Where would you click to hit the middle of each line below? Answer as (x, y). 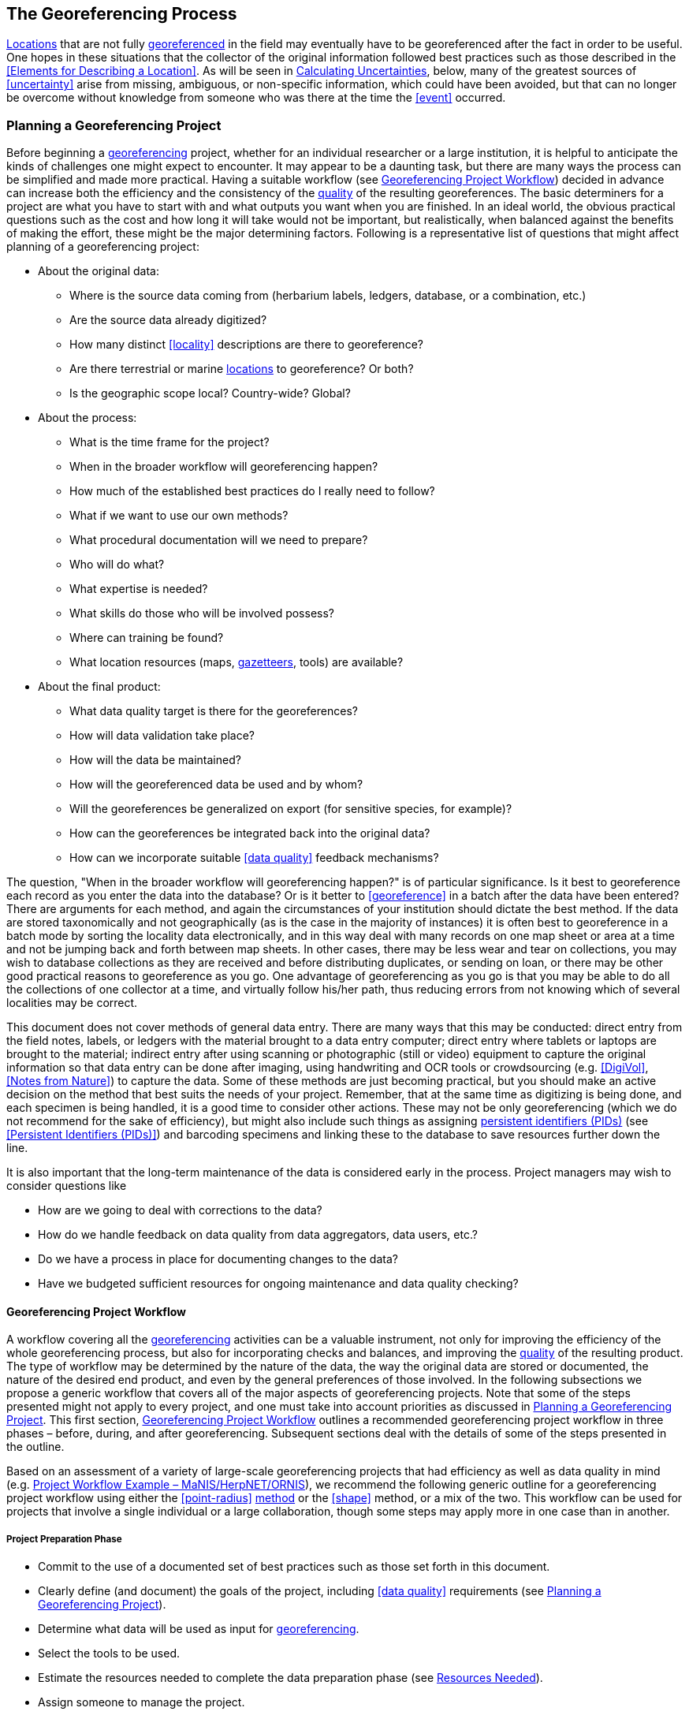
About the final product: (99, 687)
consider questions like (67, 1186)
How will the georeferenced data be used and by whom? (216, 785)
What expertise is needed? (139, 589)
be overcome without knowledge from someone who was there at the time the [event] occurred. (256, 98)
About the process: (88, 418)
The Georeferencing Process (122, 14)
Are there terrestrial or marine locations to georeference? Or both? (242, 369)
